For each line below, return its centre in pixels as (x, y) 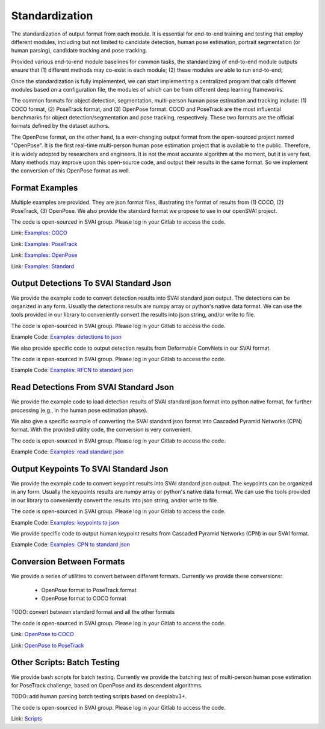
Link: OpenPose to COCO (43, 634)
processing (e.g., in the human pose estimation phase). (79, 410)
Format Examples (45, 188)
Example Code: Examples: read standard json (67, 452)
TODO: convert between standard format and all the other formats (93, 612)
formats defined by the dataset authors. (60, 126)
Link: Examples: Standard (43, 266)
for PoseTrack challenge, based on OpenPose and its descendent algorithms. (107, 685)
